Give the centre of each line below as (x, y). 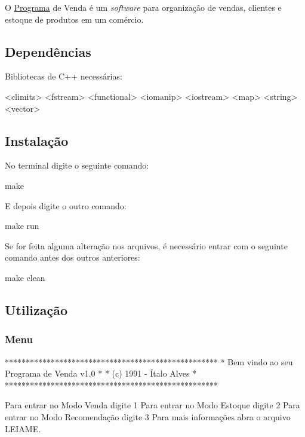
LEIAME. (23, 428)
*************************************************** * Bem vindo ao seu (149, 361)
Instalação (37, 140)
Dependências (48, 51)
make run (22, 226)
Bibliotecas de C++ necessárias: (64, 76)
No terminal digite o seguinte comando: (77, 165)
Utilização (36, 309)
